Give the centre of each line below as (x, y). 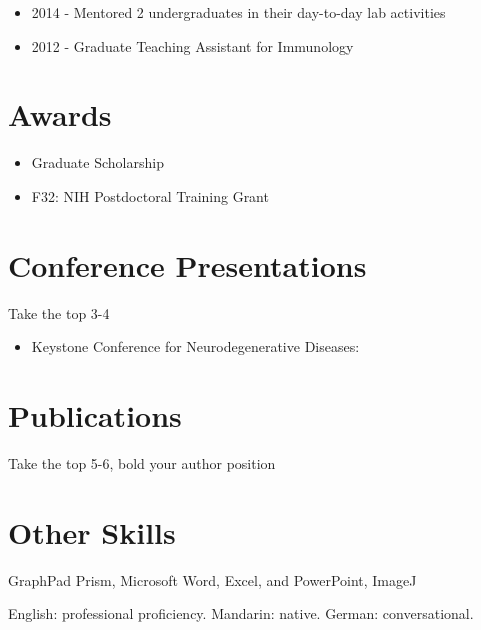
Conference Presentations (187, 264)
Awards (60, 114)
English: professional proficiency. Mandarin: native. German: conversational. (241, 613)
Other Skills (92, 531)
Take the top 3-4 (59, 312)
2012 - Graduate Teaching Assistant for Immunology (192, 45)
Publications (95, 415)
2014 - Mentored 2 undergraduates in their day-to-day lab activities (238, 12)
